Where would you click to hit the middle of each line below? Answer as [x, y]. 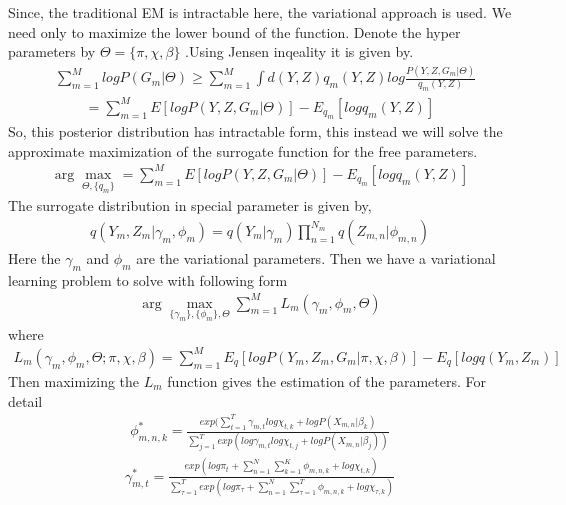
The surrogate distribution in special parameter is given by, [190, 205]
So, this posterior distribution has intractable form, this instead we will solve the [255, 131]
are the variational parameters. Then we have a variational [316, 257]
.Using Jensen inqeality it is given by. [299, 51]
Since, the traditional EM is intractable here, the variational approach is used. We [260, 12]
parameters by [52, 51]
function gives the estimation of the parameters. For [326, 381]
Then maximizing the [74, 381]
